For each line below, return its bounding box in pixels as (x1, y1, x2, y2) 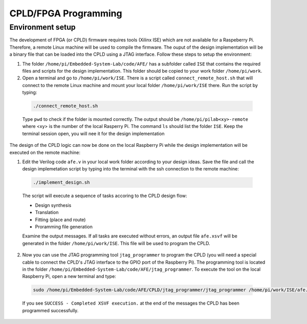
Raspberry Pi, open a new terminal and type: (22, 273, 116, 279)
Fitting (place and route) (35, 217, 86, 223)
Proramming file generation (35, 223, 93, 230)
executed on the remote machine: (9, 149, 80, 156)
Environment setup (9, 23, 76, 32)
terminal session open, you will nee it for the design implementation (22, 131, 165, 137)
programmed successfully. (22, 307, 79, 313)
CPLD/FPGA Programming (9, 8, 122, 19)
